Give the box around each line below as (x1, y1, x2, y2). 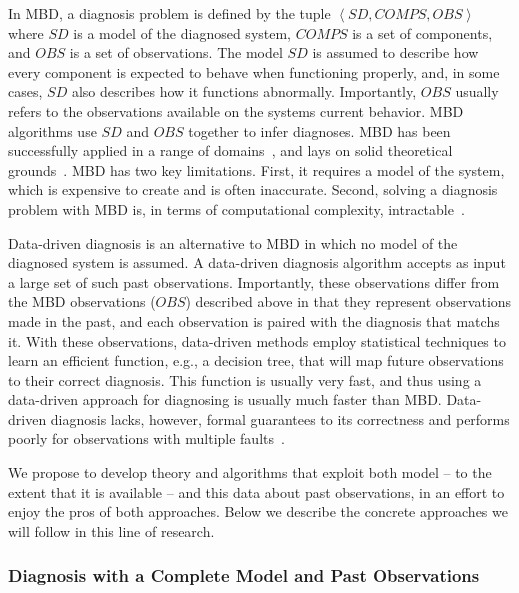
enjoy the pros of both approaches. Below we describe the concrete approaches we (8, 501, 508, 522)
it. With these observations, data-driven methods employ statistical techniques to (8, 330, 506, 351)
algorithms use (8, 120, 97, 141)
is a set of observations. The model (69, 42, 283, 63)
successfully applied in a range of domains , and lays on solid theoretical (8, 140, 453, 161)
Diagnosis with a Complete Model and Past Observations (8, 563, 480, 588)
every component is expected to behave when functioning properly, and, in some (8, 61, 500, 82)
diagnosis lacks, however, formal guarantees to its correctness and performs (50, 408, 510, 429)
